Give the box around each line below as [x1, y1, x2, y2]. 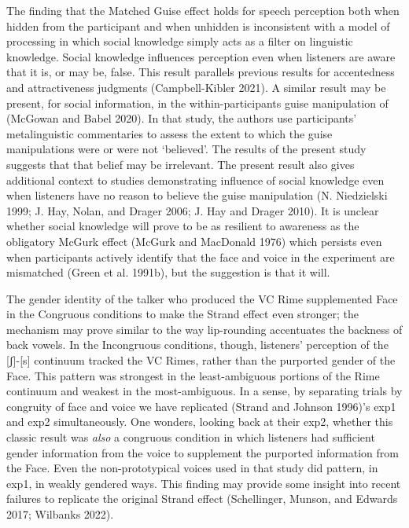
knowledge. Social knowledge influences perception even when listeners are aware [6, 48, 396, 64]
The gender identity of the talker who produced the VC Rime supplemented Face [6, 290, 398, 306]
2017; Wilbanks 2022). [6, 506, 114, 522]
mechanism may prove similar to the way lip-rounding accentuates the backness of [6, 321, 403, 337]
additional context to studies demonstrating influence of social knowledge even [6, 171, 385, 188]
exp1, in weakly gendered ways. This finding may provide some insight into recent [6, 475, 401, 491]
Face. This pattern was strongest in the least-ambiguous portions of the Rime [6, 367, 380, 383]
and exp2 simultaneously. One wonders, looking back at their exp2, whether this [6, 413, 393, 430]
